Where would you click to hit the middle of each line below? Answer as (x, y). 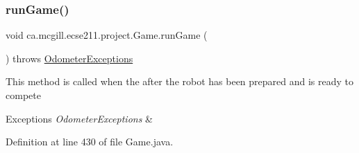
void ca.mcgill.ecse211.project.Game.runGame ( (107, 35)
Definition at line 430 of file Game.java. (90, 142)
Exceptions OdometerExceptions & (79, 118)
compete (23, 95)
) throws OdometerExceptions (69, 58)
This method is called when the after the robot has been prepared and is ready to (180, 81)
